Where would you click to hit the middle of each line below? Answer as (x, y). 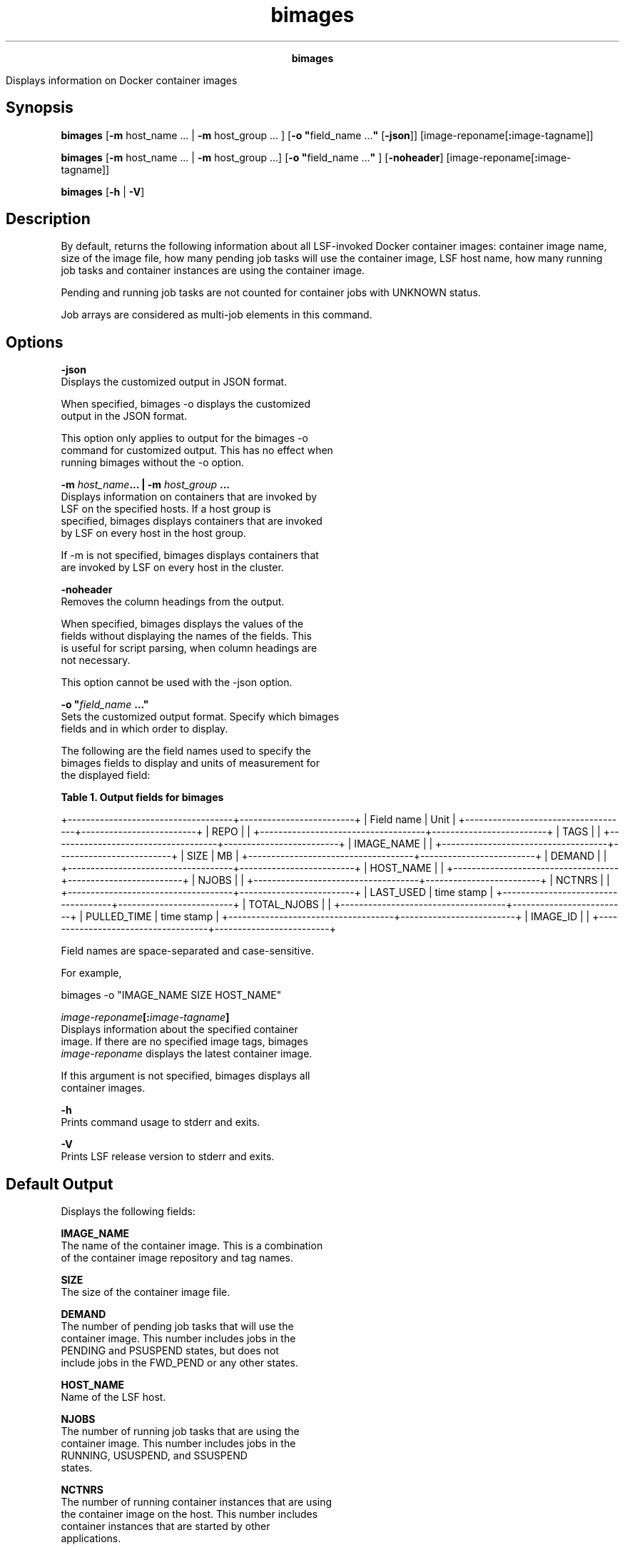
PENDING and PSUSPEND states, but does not (170, 1351)
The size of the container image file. (146, 1292)
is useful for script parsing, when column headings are (189, 648)
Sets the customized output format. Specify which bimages (200, 717)
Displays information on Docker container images (122, 80)
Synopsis (40, 108)
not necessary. (96, 660)
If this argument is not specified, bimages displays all (186, 1076)
